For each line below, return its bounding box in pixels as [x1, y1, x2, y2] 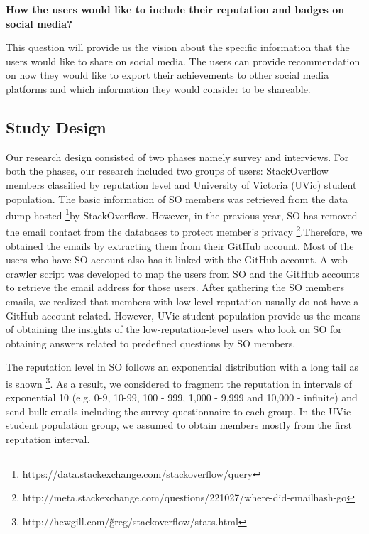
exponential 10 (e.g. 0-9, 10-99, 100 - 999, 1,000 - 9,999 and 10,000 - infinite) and [6, 390, 358, 405]
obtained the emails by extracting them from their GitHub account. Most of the [6, 238, 354, 253]
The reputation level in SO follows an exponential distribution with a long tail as [6, 359, 358, 374]
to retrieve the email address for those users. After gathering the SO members [6, 280, 345, 295]
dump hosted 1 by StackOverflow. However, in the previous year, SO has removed [6, 206, 358, 222]
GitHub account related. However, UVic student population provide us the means [6, 307, 361, 322]
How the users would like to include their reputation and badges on [6, 2, 345, 16]
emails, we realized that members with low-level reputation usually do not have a [6, 294, 359, 309]
